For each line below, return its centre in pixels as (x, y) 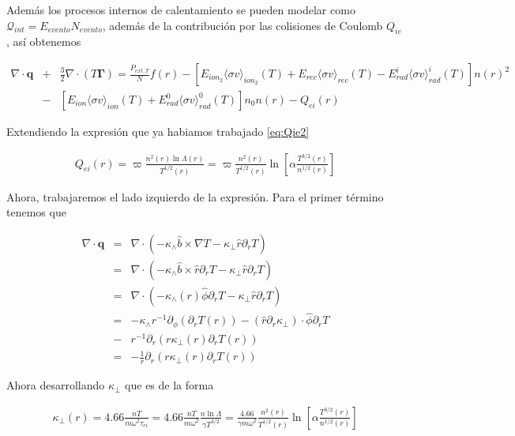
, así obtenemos (44, 41)
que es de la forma (169, 385)
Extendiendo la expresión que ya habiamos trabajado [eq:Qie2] (158, 132)
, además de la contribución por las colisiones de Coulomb (242, 25)
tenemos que (36, 212)
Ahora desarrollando (56, 385)
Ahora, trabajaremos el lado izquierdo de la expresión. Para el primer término (195, 196)
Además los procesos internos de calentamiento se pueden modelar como (181, 9)
